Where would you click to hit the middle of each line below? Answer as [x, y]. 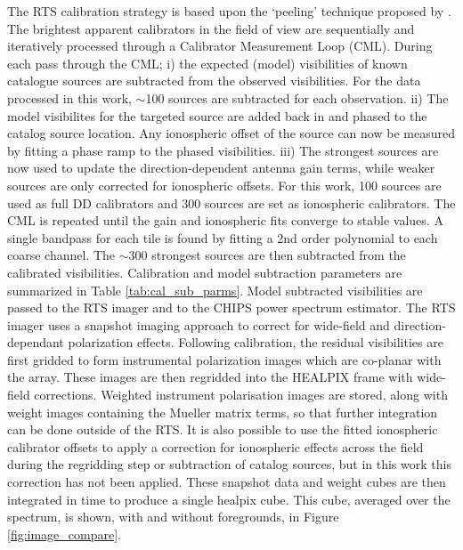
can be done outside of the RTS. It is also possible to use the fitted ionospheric [223, 429]
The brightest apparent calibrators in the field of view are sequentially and [211, 28]
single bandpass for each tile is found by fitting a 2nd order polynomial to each [223, 237]
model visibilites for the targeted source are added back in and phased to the [217, 115]
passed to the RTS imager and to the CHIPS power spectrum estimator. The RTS [231, 307]
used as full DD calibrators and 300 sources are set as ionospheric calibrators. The [231, 202]
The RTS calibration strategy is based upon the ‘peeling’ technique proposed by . [229, 11]
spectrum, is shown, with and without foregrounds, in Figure [173, 517]
